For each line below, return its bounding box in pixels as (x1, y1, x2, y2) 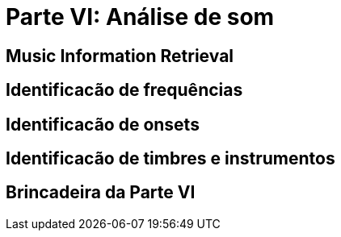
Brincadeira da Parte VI (6, 182, 196, 203)
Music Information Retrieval (6, 45, 234, 66)
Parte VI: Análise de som (6, 3, 275, 31)
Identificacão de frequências (6, 80, 243, 101)
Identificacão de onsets (6, 114, 200, 135)
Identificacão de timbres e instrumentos (6, 148, 335, 169)
